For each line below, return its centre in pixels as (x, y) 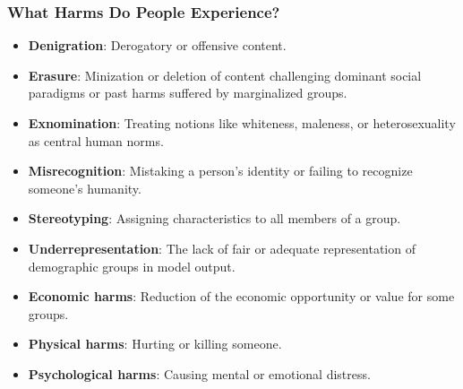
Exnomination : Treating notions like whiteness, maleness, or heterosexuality (242, 123)
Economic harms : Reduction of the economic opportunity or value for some (241, 296)
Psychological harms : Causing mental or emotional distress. (199, 373)
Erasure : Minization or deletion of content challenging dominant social (225, 75)
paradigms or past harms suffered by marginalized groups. (188, 93)
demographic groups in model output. (132, 266)
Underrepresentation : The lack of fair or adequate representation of (222, 248)
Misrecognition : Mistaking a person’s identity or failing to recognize (220, 171)
